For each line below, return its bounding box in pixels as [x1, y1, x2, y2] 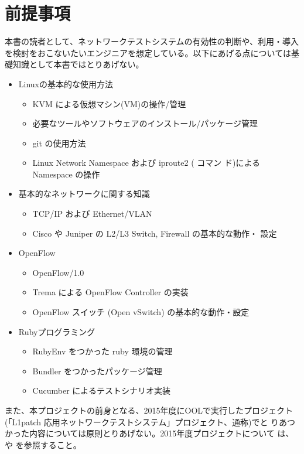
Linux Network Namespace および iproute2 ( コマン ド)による [32, 156, 260, 169]
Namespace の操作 [32, 168, 100, 180]
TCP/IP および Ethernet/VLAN [32, 207, 152, 220]
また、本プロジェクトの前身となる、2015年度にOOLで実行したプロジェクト [5, 404, 293, 416]
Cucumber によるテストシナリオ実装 [32, 384, 170, 397]
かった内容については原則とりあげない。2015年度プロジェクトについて [5, 427, 275, 439]
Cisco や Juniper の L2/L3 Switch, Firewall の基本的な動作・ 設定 [32, 227, 277, 239]
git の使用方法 [32, 136, 86, 149]
